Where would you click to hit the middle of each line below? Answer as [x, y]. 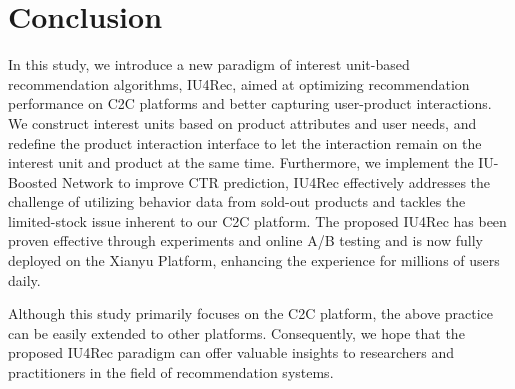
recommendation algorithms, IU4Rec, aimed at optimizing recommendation [239, 83]
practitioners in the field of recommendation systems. [171, 372]
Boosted [33, 181]
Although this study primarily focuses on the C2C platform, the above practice [251, 313]
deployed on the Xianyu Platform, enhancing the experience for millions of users [254, 260]
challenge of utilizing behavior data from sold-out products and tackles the [237, 201]
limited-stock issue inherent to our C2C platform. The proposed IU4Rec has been [257, 220]
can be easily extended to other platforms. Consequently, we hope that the [236, 332]
